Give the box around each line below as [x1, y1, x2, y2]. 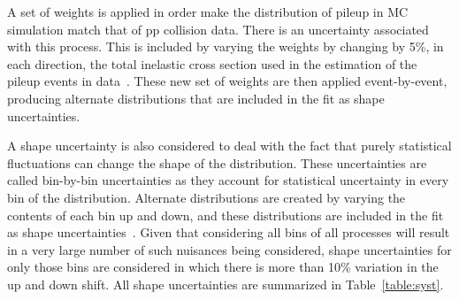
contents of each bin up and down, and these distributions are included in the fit [7, 205, 444, 224]
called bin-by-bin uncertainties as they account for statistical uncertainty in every [7, 171, 449, 189]
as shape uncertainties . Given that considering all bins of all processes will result [7, 223, 450, 242]
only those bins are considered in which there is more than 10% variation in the [7, 258, 439, 276]
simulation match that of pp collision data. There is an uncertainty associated [7, 19, 429, 38]
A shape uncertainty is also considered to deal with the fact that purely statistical [7, 136, 452, 155]
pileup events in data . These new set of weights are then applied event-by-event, [7, 72, 448, 90]
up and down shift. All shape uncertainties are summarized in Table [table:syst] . [7, 274, 444, 293]
